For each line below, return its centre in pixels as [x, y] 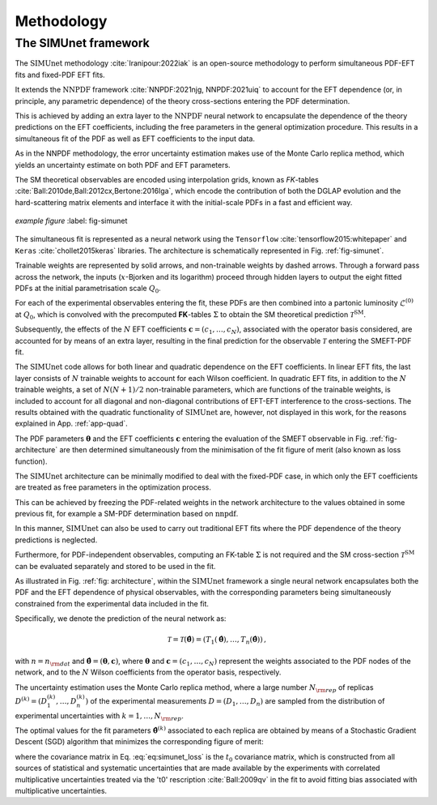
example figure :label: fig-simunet [71, 221]
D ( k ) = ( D [31, 700]
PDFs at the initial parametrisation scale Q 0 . [88, 289]
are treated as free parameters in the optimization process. [113, 487]
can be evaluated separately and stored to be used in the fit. [115, 566]
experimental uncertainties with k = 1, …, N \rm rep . [99, 716]
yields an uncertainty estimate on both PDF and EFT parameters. [123, 165]
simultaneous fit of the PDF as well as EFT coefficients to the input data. [135, 139]
